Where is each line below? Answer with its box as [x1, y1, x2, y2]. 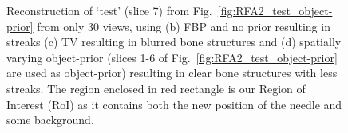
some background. [6, 111, 94, 128]
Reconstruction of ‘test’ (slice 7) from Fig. [6, 2, 212, 18]
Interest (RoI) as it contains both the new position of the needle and [6, 96, 342, 112]
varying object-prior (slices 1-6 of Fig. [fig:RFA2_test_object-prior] [6, 49, 338, 65]
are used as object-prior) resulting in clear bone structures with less [6, 65, 338, 81]
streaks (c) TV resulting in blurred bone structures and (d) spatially [6, 33, 342, 50]
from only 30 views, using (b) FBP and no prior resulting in [37, 18, 330, 34]
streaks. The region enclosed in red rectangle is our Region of [6, 80, 306, 96]
